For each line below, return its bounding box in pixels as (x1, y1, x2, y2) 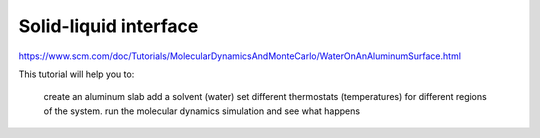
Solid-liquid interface (18, 15, 199, 37)
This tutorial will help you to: (18, 68, 135, 80)
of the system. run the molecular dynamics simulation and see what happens (43, 105, 360, 117)
